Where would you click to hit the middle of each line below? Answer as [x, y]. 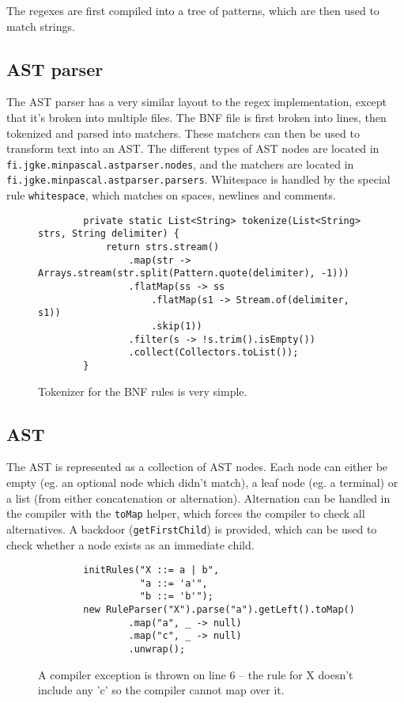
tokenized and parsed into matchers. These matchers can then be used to [183, 133]
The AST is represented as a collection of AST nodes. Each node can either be [197, 467]
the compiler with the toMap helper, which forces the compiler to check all [186, 513]
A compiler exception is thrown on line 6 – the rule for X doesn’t [196, 674]
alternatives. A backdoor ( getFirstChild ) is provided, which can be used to [192, 528]
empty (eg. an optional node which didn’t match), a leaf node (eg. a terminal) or [202, 482]
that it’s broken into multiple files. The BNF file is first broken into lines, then [196, 117]
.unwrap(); [157, 650]
